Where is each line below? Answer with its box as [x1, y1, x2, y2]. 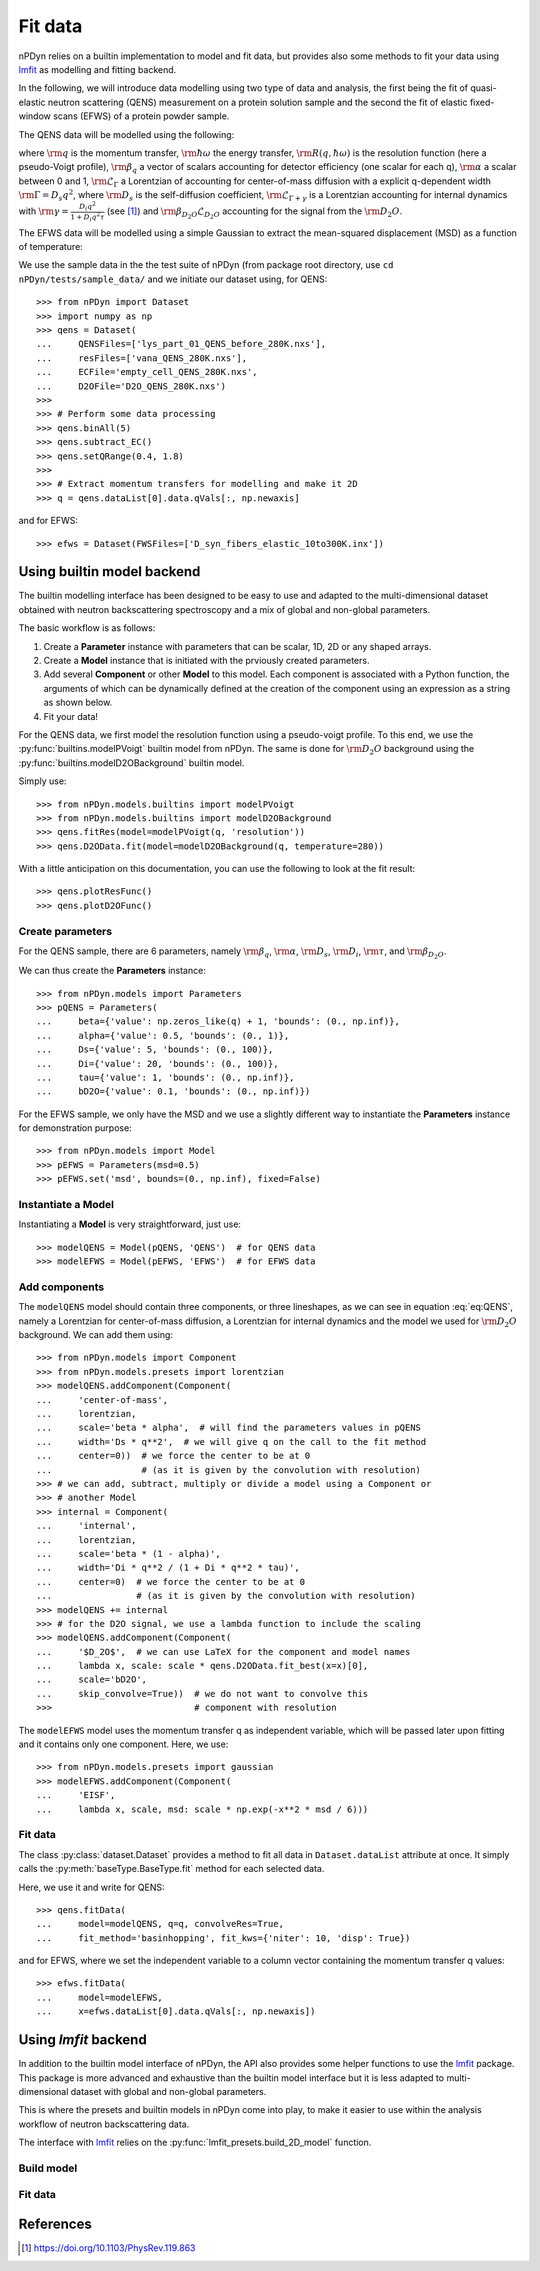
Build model [18, 2161, 78, 2175]
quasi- [470, 82, 497, 94]
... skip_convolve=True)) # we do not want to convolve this [36, 1688, 369, 1699]
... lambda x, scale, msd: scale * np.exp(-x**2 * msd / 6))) [36, 1803, 369, 1815]
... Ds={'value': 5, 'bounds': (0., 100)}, [36, 1044, 274, 1055]
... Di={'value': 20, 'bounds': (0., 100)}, [36, 1058, 279, 1069]
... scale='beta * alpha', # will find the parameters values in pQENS [36, 1422, 422, 1434]
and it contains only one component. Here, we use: [18, 1738, 229, 1750]
